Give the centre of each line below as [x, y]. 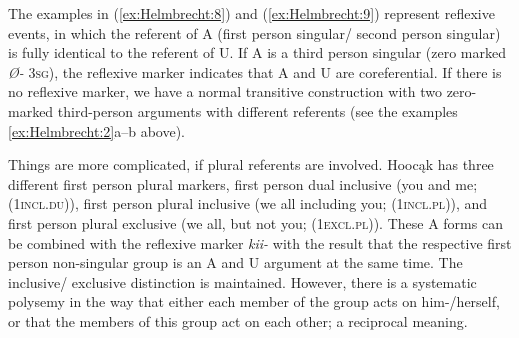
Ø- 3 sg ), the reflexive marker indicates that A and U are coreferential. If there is [255, 71]
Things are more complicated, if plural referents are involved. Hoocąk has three [251, 164]
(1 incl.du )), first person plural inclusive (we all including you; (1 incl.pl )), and [248, 203]
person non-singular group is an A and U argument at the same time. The [235, 262]
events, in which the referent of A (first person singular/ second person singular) [254, 32]
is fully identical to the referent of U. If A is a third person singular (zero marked [257, 52]
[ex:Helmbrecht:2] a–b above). [97, 130]
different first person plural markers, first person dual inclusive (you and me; [243, 183]
